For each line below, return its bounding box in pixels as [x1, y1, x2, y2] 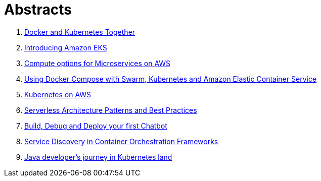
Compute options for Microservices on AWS [24, 58, 171, 68]
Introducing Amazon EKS [24, 43, 107, 52]
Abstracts [4, 1, 72, 18]
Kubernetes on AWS [24, 90, 91, 99]
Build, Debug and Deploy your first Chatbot [24, 121, 167, 130]
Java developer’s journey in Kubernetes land [24, 152, 172, 161]
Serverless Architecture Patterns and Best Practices [24, 105, 197, 114]
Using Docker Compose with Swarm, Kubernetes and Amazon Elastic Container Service [24, 74, 317, 83]
